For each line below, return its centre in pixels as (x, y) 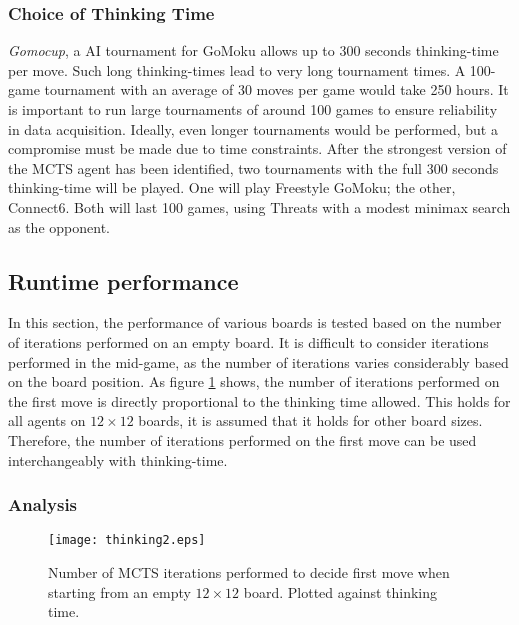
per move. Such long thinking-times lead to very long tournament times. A (237, 69)
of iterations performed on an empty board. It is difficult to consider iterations (248, 341)
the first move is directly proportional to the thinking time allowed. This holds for (259, 400)
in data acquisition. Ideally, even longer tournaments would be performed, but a (253, 128)
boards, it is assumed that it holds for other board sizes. (310, 420)
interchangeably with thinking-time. (118, 459)
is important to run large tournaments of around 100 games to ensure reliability (253, 109)
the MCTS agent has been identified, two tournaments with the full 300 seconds (253, 167)
